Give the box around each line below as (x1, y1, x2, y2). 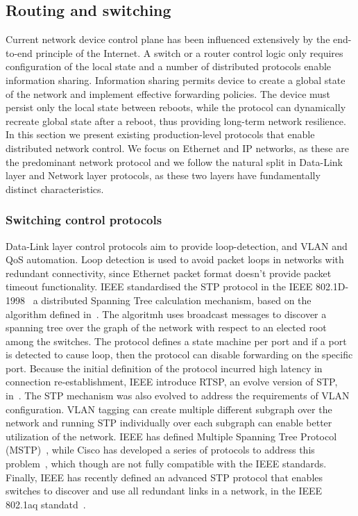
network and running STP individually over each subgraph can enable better (6, 415, 332, 430)
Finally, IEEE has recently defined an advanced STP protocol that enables (6, 469, 323, 484)
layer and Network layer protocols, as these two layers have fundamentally (6, 168, 321, 183)
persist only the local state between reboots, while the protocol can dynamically (6, 100, 346, 115)
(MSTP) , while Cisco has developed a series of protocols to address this (6, 442, 315, 457)
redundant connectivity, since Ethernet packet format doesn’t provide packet (6, 265, 332, 280)
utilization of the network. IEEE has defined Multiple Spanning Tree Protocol (6, 428, 337, 443)
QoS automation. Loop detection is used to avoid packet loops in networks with (6, 252, 344, 267)
